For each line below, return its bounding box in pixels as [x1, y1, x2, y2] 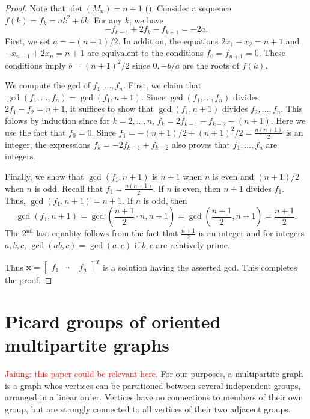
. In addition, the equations [118, 34, 219, 47]
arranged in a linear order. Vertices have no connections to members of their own [5, 391, 303, 403]
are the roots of [182, 58, 240, 71]
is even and [213, 170, 254, 182]
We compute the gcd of [5, 79, 90, 91]
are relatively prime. [156, 239, 230, 251]
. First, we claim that [123, 79, 202, 91]
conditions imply [5, 58, 66, 71]
